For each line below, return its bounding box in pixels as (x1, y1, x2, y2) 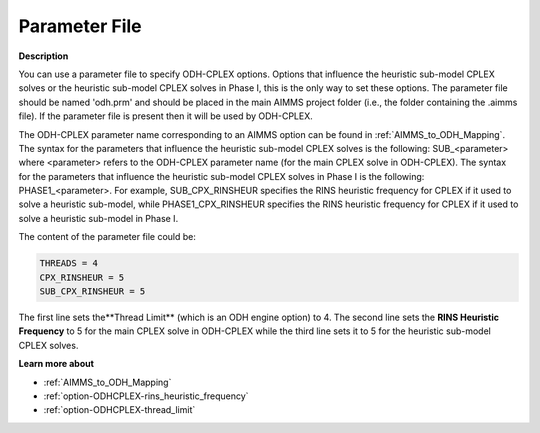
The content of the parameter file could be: (18, 231, 197, 243)
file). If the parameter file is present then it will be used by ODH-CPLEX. (18, 110, 314, 122)
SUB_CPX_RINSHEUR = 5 (39, 286, 146, 297)
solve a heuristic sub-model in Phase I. (18, 212, 179, 224)
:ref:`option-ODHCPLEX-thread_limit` (43, 404, 196, 416)
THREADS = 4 (39, 258, 99, 269)
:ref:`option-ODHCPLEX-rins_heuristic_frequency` (43, 390, 249, 402)
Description (18, 50, 69, 62)
